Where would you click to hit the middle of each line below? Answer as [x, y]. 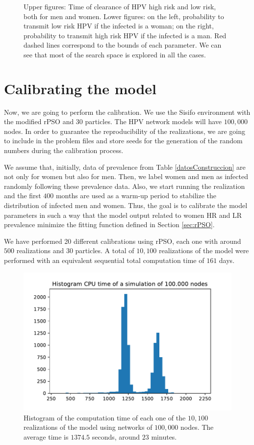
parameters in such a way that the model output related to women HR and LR [123, 215]
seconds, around [116, 437]
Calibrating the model [80, 88]
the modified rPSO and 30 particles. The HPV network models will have [113, 121]
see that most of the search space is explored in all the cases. [115, 54]
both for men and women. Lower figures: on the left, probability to [124, 16]
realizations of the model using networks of [88, 427]
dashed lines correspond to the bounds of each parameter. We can [123, 45]
